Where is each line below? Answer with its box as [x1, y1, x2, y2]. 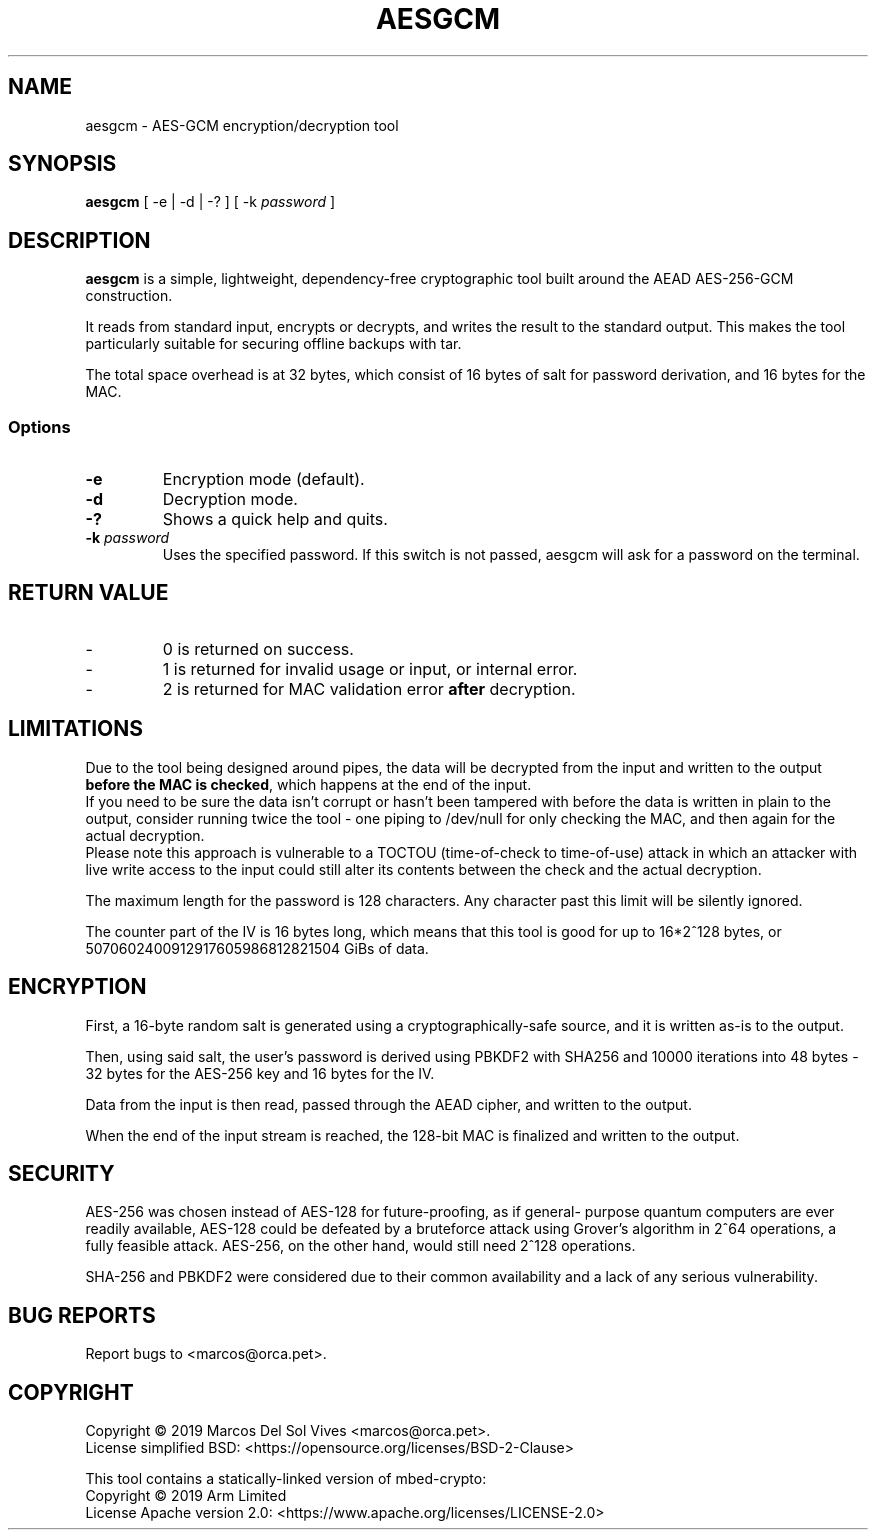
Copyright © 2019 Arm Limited [85, 1487, 287, 1505]
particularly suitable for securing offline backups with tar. [85, 335, 462, 353]
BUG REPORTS [8, 1302, 156, 1328]
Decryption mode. [162, 489, 298, 510]
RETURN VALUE [8, 580, 169, 606]
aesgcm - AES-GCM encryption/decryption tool [85, 116, 399, 134]
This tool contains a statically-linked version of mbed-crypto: [85, 1470, 487, 1488]
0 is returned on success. [162, 638, 354, 659]
